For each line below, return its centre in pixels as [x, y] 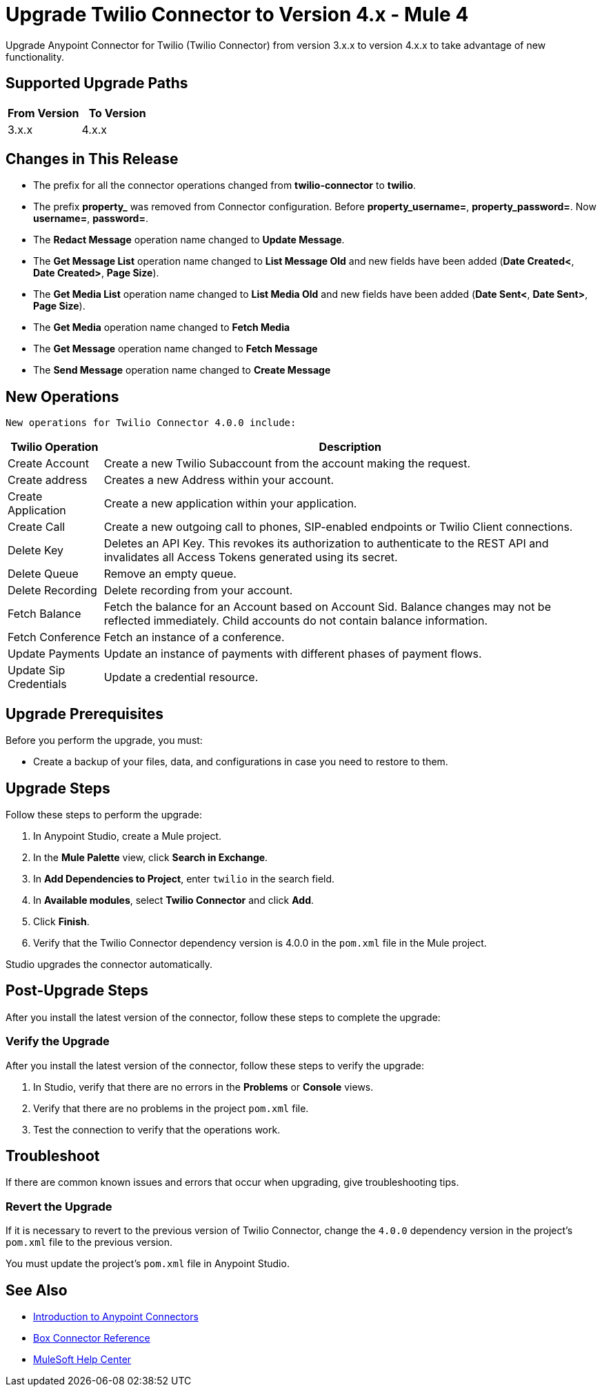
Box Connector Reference [92, 1338]
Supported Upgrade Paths [97, 83]
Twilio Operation [54, 447]
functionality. [35, 57]
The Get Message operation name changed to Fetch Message [175, 349]
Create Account [48, 464]
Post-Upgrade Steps [77, 991]
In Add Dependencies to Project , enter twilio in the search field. [184, 878]
